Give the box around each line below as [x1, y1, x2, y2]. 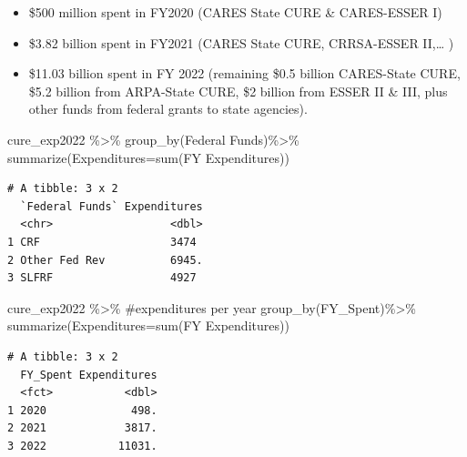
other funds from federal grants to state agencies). [28, 99, 308, 118]
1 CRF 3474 [7, 235, 197, 249]
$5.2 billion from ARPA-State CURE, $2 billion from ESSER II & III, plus [28, 81, 448, 100]
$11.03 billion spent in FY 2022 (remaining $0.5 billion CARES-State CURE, [28, 64, 461, 83]
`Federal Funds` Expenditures [20, 199, 203, 213]
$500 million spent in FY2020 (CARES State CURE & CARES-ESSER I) [28, 3, 442, 21]
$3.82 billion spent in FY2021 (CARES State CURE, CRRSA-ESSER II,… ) [28, 33, 454, 52]
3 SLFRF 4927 [7, 271, 197, 285]
